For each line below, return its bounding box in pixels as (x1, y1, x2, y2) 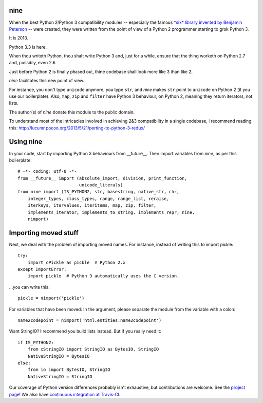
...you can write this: (9, 284, 50, 290)
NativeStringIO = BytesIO (27, 353, 90, 359)
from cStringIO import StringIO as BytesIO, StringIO (27, 347, 159, 352)
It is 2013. (9, 35, 29, 41)
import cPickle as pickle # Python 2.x (27, 259, 126, 265)
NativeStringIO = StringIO (27, 374, 93, 379)
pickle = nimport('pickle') (18, 295, 85, 301)
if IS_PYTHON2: (18, 340, 54, 345)
